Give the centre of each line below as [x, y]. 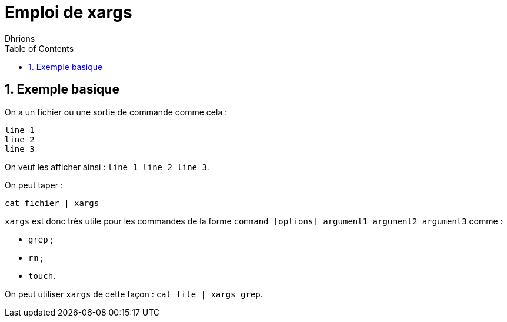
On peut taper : [34, 185]
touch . [42, 275]
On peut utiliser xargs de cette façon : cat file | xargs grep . [134, 294]
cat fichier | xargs [52, 203]
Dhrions [20, 38]
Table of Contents [39, 48]
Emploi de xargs [69, 12]
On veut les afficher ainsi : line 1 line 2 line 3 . [107, 167]
